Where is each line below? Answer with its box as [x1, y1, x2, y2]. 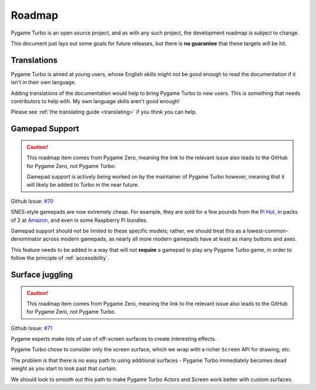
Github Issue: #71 [11, 324, 53, 331]
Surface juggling [11, 269, 73, 279]
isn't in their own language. [11, 79, 76, 86]
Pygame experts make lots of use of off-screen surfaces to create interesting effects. [11, 336, 217, 343]
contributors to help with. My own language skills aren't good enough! [11, 98, 180, 105]
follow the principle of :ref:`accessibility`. [11, 255, 109, 262]
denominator [11, 235, 42, 242]
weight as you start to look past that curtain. [11, 365, 117, 372]
